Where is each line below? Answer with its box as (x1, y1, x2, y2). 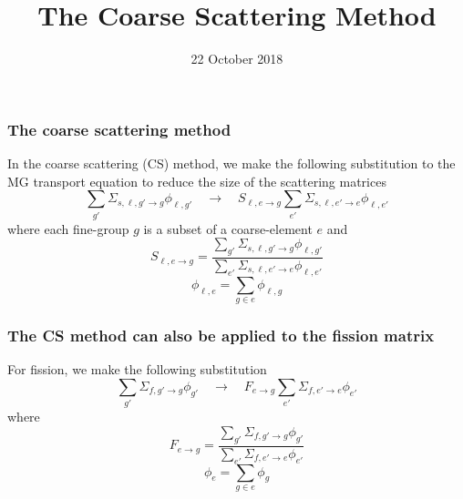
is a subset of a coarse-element (143, 219, 313, 238)
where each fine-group (7, 219, 129, 238)
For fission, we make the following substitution (7, 360, 267, 379)
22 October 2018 (190, 49, 283, 68)
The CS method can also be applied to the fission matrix (7, 324, 435, 347)
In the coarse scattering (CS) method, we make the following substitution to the (7, 154, 456, 173)
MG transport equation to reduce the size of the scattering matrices (7, 171, 386, 190)
